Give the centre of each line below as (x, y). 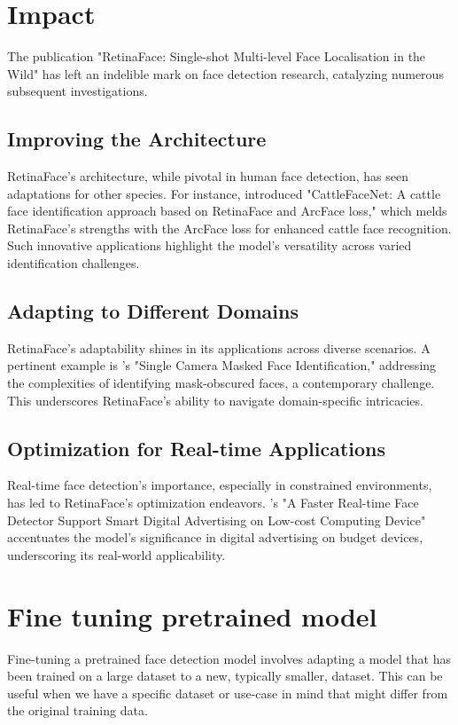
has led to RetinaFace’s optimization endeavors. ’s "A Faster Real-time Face (213, 503)
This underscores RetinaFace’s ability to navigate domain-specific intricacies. (215, 400)
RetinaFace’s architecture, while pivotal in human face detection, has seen (208, 176)
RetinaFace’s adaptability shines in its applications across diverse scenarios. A (219, 347)
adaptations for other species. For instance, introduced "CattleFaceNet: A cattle (224, 193)
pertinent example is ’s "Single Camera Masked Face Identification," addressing (222, 365)
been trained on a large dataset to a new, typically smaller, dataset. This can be (225, 676)
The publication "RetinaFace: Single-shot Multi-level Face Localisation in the (217, 56)
